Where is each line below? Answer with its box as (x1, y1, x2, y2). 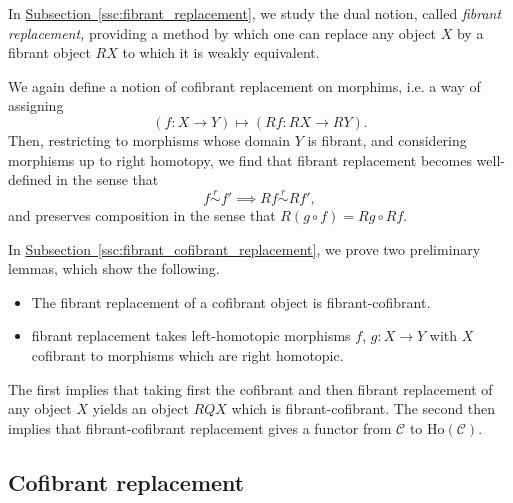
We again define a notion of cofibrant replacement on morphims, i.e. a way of (8, 75, 481, 96)
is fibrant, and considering (307, 129, 467, 150)
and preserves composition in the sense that (8, 204, 276, 225)
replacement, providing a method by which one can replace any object (8, 22, 437, 43)
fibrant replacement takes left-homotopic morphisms (31, 325, 351, 346)
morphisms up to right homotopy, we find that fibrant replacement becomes (8, 149, 472, 170)
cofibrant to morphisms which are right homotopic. (31, 344, 344, 365)
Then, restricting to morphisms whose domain (8, 129, 290, 150)
